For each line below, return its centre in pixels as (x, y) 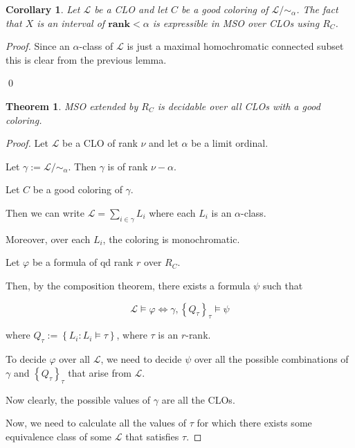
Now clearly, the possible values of (78, 399)
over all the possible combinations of (271, 359)
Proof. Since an (38, 46)
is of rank (128, 166)
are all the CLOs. (198, 399)
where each (172, 212)
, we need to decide (141, 359)
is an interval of (71, 23)
